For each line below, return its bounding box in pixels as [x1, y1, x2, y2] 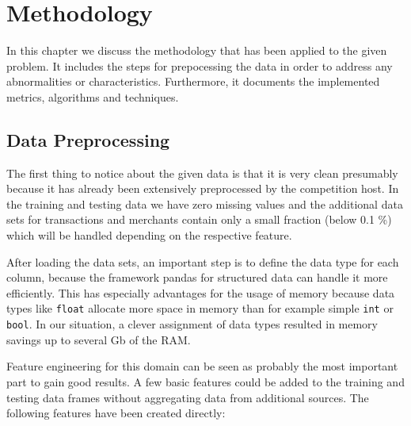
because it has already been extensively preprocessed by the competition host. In [6, 180, 399, 197]
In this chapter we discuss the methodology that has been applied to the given [6, 42, 387, 59]
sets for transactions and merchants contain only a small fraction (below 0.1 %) [6, 211, 392, 228]
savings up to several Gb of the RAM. [6, 331, 191, 347]
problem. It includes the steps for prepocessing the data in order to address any [6, 57, 393, 74]
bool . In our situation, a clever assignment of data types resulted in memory [6, 316, 378, 332]
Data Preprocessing [6, 127, 170, 152]
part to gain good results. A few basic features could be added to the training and [6, 373, 405, 390]
